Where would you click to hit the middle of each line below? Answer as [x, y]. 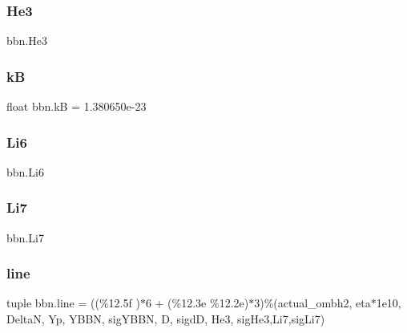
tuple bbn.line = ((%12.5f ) [73, 303]
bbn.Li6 [25, 171]
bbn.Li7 [25, 237]
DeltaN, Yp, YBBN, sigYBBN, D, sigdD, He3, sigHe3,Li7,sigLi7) [166, 319]
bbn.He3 [27, 41]
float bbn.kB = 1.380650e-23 [77, 106]
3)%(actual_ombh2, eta [312, 303]
